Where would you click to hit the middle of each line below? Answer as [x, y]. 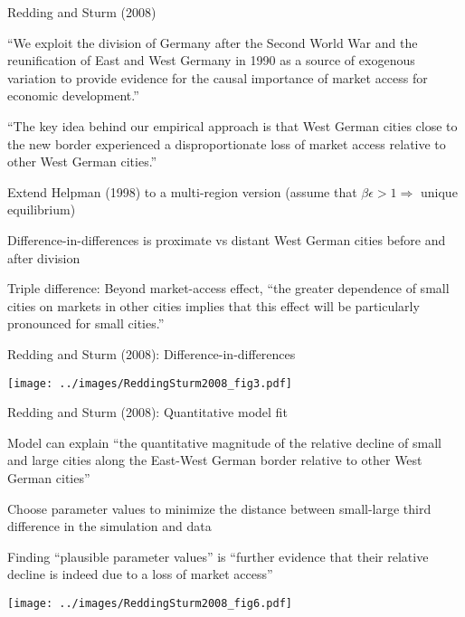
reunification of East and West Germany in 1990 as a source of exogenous [211, 60]
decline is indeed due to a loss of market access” [140, 574]
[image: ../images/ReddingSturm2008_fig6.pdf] [150, 603]
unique [439, 191]
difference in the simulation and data [109, 526]
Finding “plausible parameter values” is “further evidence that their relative [218, 556]
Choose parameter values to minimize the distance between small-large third [219, 508]
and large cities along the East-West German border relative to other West [215, 460]
